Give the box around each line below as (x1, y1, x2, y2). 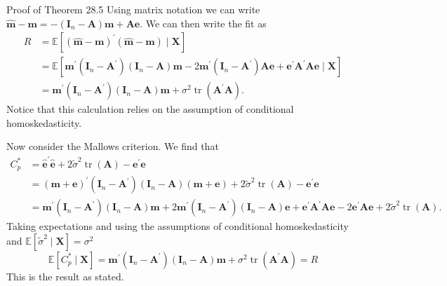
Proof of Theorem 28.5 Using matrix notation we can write (6, 2, 260, 16)
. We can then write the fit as (140, 15, 267, 30)
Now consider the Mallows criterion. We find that (6, 139, 219, 154)
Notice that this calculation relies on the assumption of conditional (6, 102, 294, 116)
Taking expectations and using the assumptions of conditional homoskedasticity (6, 219, 349, 233)
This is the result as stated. (6, 268, 124, 283)
